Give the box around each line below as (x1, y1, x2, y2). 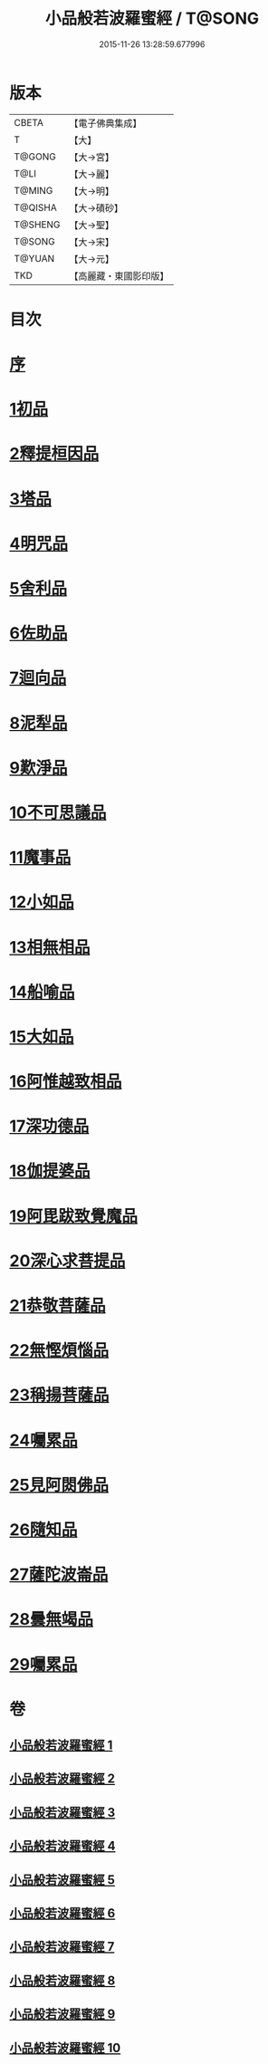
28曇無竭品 (9, 1609, 93, 1630)
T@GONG (14, 150, 56, 163)
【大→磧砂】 (69, 201, 124, 214)
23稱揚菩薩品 (9, 1385, 110, 1406)
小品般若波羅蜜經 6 (9, 1906, 116, 1921)
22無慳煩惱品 (9, 1340, 110, 1361)
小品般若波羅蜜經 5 (9, 1872, 116, 1887)
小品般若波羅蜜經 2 (9, 1771, 116, 1787)
